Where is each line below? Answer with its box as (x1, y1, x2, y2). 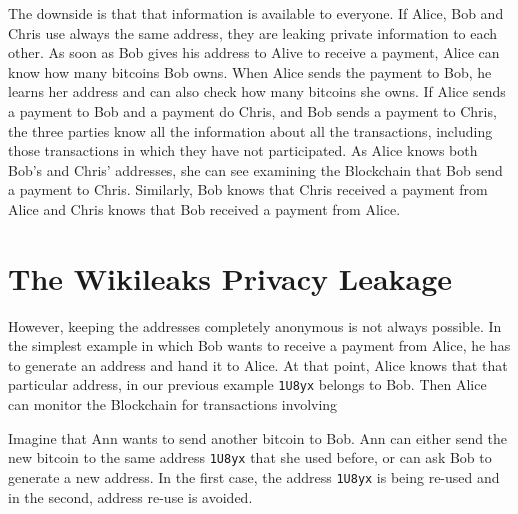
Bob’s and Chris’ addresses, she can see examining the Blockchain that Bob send (8, 159, 503, 180)
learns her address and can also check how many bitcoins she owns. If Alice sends (8, 81, 506, 102)
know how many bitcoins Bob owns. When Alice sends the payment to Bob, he (8, 61, 492, 82)
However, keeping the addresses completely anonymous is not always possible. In (8, 315, 502, 336)
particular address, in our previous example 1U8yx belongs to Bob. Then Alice (8, 374, 487, 395)
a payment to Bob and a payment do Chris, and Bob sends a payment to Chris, (8, 100, 497, 121)
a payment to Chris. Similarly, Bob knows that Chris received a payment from (8, 179, 488, 200)
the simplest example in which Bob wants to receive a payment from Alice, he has (8, 335, 511, 356)
